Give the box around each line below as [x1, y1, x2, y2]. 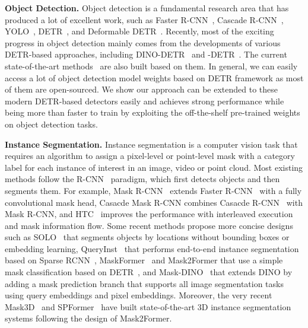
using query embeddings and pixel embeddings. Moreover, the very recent [5, 289, 272, 301]
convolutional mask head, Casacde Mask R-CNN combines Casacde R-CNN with [5, 196, 303, 208]
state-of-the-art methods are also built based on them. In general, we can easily [5, 59, 298, 72]
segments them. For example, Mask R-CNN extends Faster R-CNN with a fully [5, 184, 302, 196]
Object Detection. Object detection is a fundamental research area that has [5, 2, 289, 14]
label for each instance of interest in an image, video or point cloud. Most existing [5, 161, 303, 173]
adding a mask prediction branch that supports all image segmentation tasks [5, 277, 284, 289]
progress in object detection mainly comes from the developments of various [5, 36, 281, 49]
